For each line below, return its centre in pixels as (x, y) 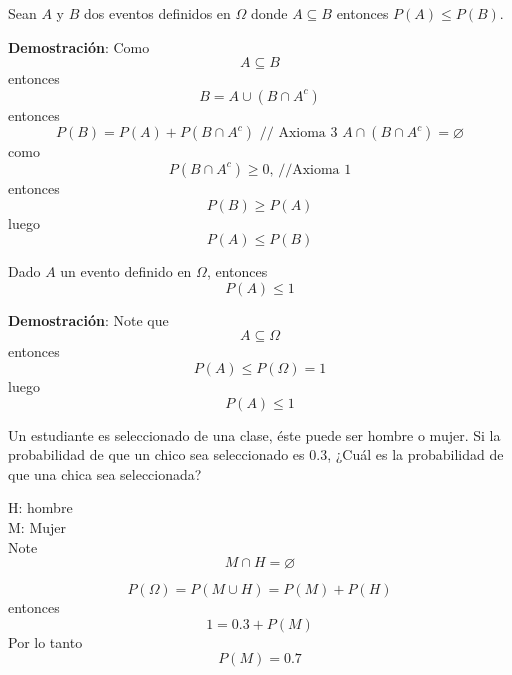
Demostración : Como (79, 46)
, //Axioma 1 (310, 169)
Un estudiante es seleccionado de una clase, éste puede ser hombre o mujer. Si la (254, 434)
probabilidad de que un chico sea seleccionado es (156, 454)
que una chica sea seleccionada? (105, 473)
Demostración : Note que (88, 319)
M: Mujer (37, 526)
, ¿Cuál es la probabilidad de (415, 454)
